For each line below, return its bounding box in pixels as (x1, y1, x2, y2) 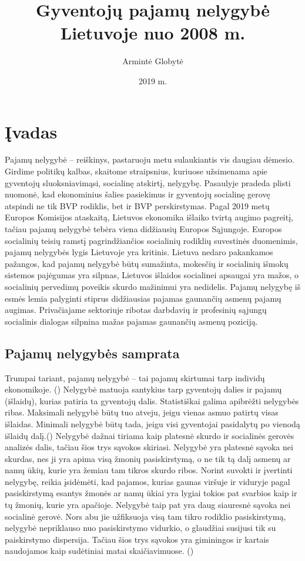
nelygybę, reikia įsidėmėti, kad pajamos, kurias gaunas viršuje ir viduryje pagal (5, 475, 290, 487)
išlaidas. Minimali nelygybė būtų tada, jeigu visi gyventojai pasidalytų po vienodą (5, 417, 300, 430)
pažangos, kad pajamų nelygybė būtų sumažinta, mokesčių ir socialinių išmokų (5, 257, 289, 269)
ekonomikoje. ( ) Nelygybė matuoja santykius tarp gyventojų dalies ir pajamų (5, 383, 282, 395)
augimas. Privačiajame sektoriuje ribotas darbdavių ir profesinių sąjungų (5, 303, 267, 316)
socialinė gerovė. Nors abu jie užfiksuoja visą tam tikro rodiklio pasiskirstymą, (5, 510, 286, 522)
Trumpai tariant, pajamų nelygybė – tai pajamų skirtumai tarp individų (5, 371, 265, 384)
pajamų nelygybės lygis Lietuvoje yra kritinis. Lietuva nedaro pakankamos (5, 246, 273, 258)
